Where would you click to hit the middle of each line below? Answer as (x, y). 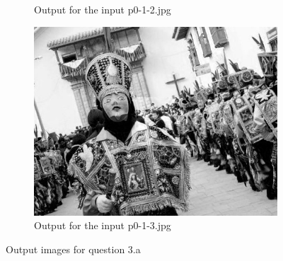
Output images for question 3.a (73, 249)
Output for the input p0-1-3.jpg (103, 225)
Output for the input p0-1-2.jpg (103, 9)
